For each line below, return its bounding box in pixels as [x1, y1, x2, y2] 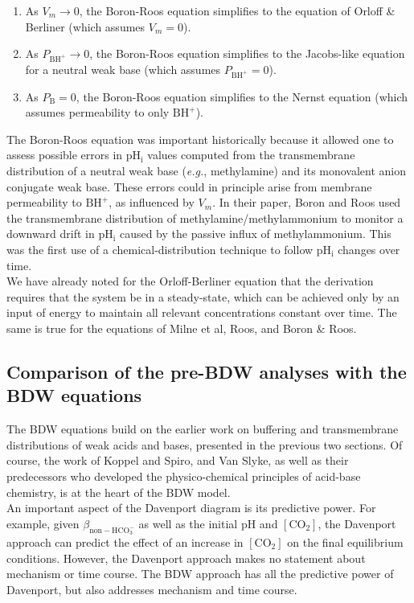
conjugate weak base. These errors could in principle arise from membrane [6, 178, 372, 195]
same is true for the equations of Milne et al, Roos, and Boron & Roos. [6, 320, 357, 336]
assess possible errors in [6, 146, 123, 163]
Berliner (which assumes [25, 18, 146, 35]
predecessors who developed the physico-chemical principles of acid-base [6, 467, 361, 484]
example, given [6, 515, 80, 531]
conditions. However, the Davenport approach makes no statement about [6, 549, 366, 566]
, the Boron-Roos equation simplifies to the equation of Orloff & [79, 2, 396, 18]
